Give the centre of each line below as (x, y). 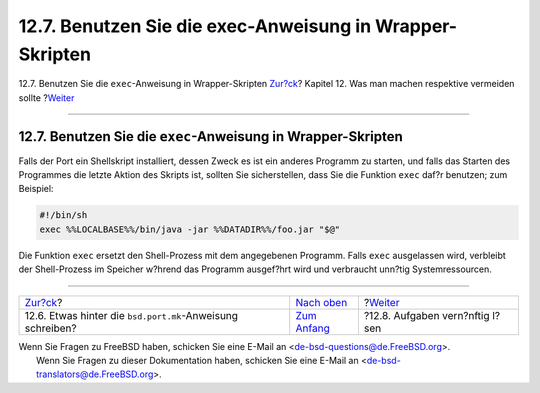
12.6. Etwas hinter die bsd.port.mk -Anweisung (131, 315)
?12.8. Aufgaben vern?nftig (426, 315)
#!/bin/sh (63, 215)
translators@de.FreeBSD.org (95, 374)
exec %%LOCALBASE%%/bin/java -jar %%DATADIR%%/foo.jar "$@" (190, 229)
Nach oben (321, 302)
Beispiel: (36, 189)
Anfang (312, 328)
